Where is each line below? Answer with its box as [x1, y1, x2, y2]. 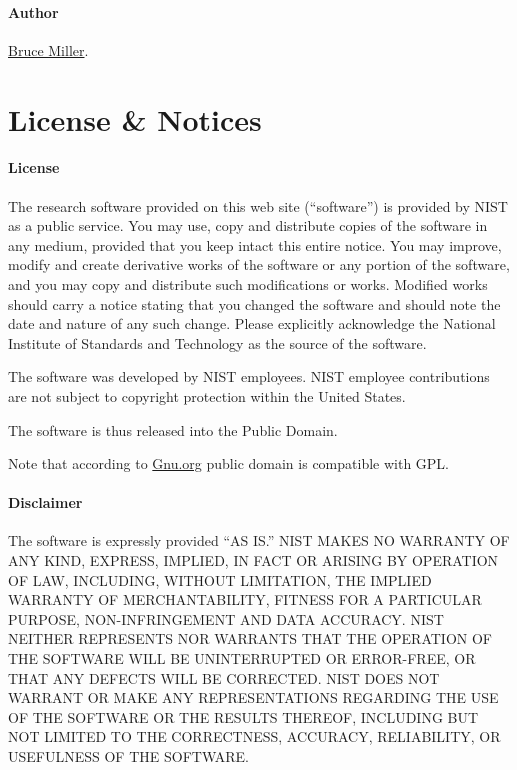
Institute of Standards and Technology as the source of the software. [8, 332, 427, 353]
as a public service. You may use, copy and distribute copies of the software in [8, 215, 488, 236]
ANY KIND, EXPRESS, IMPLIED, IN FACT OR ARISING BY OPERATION [8, 550, 499, 571]
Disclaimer [8, 492, 83, 513]
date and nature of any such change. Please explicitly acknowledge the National [8, 313, 496, 334]
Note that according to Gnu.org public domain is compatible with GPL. [8, 453, 450, 474]
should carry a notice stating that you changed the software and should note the [8, 293, 501, 314]
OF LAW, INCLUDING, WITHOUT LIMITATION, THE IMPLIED [8, 569, 432, 590]
